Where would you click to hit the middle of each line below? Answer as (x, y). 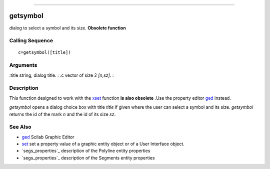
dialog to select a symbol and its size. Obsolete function (67, 28)
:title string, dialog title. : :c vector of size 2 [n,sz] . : (61, 75)
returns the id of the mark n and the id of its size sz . (62, 114)
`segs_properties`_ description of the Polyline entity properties (86, 151)
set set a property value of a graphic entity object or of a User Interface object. (103, 144)
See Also (20, 127)
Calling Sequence (31, 41)
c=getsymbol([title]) (44, 53)
